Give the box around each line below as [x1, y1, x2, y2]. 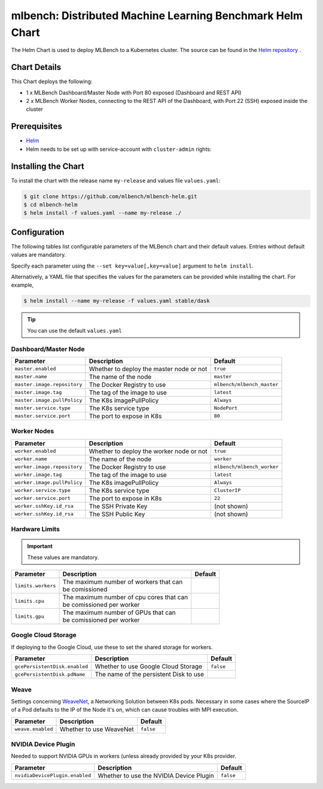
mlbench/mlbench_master [214, 381, 279, 388]
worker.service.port [14, 495, 71, 502]
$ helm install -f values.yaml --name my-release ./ [23, 210, 182, 217]
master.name [14, 374, 47, 380]
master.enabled [14, 366, 56, 372]
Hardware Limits [11, 525, 60, 533]
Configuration [11, 227, 65, 237]
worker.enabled [14, 448, 56, 454]
